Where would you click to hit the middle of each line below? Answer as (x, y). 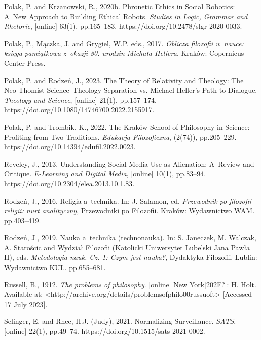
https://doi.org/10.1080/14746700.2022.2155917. (79, 110)
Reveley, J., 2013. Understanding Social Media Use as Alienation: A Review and (129, 163)
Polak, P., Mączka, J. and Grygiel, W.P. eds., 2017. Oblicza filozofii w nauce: (124, 43)
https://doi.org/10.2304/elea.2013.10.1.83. (69, 183)
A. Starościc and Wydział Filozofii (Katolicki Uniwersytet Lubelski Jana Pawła (127, 247)
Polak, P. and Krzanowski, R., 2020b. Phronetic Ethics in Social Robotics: (120, 6)
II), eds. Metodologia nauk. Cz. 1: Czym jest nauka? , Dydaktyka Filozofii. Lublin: (131, 257)
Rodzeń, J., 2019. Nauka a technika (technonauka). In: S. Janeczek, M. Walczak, (130, 237)
